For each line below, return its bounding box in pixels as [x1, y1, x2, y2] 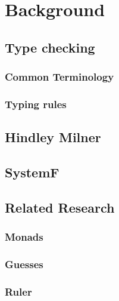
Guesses [5, 256, 43, 271]
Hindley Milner [5, 128, 101, 146]
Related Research [5, 198, 115, 216]
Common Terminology [5, 69, 114, 84]
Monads [5, 229, 43, 244]
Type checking [5, 38, 95, 56]
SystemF [5, 163, 59, 182]
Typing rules [5, 96, 67, 111]
